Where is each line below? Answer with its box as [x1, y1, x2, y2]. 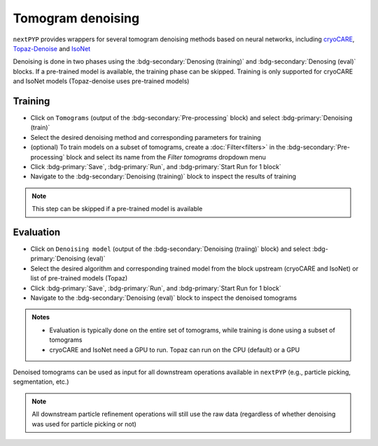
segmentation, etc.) [13, 377, 69, 386]
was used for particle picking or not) [31, 419, 136, 428]
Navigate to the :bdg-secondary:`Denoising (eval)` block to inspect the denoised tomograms [30, 294, 297, 302]
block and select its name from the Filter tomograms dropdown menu [66, 152, 266, 161]
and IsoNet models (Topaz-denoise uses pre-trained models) [13, 77, 190, 85]
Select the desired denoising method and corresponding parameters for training [30, 133, 262, 141]
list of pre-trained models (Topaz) [30, 274, 128, 282]
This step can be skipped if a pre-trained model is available [31, 205, 203, 213]
